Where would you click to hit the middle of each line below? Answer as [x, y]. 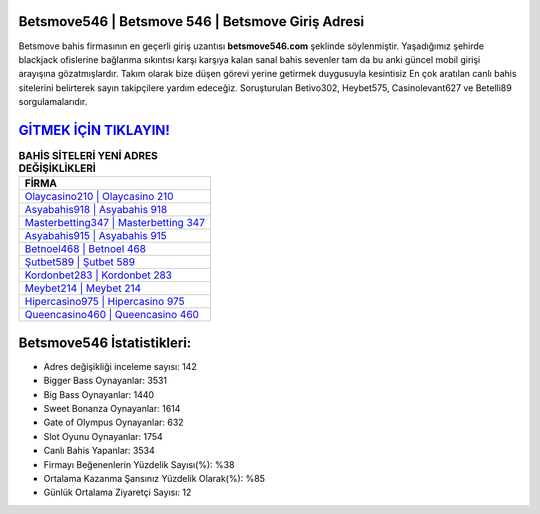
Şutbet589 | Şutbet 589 [79, 262]
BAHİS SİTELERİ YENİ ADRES [88, 156]
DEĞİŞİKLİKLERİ [57, 168]
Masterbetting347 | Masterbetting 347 [114, 223]
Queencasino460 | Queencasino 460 [112, 315]
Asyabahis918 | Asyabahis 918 [96, 210]
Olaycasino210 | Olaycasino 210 [99, 197]
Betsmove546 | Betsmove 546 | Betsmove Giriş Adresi [191, 21]
